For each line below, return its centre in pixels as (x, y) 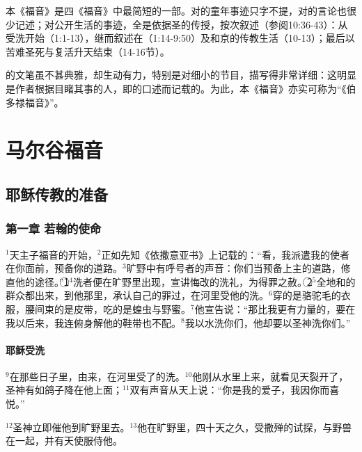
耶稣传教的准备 (57, 194)
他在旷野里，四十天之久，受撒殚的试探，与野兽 (245, 427)
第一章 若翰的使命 (54, 228)
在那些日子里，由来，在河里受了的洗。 (97, 376)
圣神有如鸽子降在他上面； (64, 390)
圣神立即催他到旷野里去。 (71, 427)
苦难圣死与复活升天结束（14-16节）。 (88, 51)
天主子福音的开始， (53, 254)
